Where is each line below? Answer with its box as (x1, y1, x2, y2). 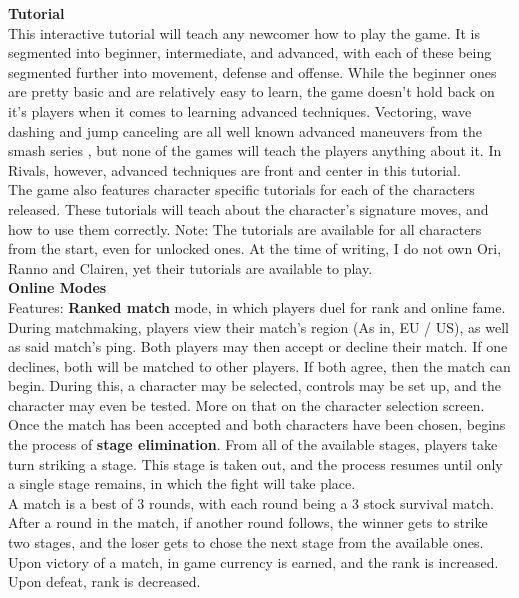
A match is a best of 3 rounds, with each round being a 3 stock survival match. (8, 492, 494, 513)
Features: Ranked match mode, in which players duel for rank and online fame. (8, 296, 506, 317)
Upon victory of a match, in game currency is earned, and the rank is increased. (8, 551, 499, 572)
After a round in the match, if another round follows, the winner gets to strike (8, 512, 488, 533)
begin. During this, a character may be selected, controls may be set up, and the (8, 375, 501, 396)
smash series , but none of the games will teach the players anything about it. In (8, 140, 502, 161)
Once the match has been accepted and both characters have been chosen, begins (8, 414, 506, 435)
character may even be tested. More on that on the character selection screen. (8, 394, 485, 415)
